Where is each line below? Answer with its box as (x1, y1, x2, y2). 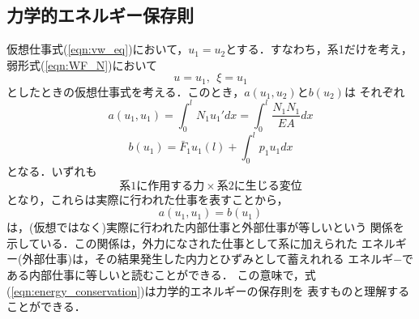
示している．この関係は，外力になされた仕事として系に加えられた (6, 234, 358, 251)
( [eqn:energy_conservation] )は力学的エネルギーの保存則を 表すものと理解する (6, 282, 410, 299)
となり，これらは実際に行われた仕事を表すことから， (6, 190, 289, 207)
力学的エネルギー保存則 (6, 2, 194, 28)
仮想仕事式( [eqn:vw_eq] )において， (6, 40, 189, 57)
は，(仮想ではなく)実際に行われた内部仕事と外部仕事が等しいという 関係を (6, 219, 404, 236)
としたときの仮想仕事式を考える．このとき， (6, 83, 245, 100)
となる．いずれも (6, 163, 97, 180)
